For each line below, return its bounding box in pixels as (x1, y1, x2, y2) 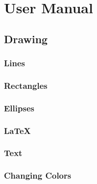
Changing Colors (4, 169, 72, 182)
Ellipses (4, 102, 34, 114)
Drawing (4, 31, 48, 46)
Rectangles (4, 79, 48, 91)
